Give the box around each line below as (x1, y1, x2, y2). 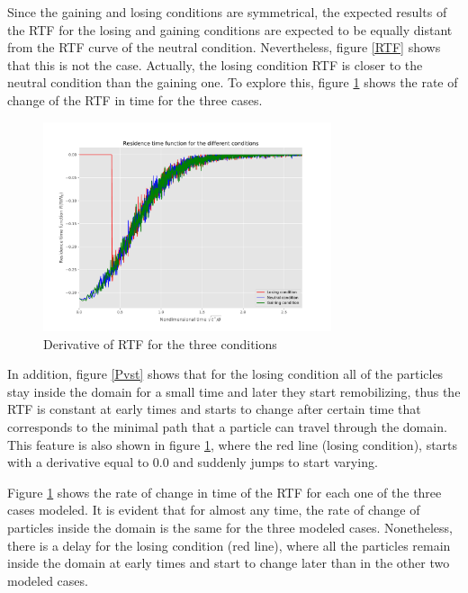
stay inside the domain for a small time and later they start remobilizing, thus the (7, 382, 461, 400)
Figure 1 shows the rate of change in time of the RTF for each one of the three (7, 482, 442, 501)
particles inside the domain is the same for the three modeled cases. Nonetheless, (7, 517, 453, 536)
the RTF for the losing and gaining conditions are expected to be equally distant (7, 20, 453, 39)
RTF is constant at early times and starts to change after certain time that (7, 400, 421, 418)
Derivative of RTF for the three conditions (43, 334, 277, 353)
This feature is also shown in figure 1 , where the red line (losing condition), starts (7, 435, 458, 454)
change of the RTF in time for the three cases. (7, 90, 263, 109)
